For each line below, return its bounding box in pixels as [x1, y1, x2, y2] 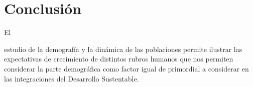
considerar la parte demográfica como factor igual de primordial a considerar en [4, 63, 249, 73]
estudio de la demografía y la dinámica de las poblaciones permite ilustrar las [4, 43, 242, 54]
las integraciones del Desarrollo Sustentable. [4, 73, 139, 83]
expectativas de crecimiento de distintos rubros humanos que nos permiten [4, 53, 233, 64]
